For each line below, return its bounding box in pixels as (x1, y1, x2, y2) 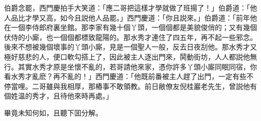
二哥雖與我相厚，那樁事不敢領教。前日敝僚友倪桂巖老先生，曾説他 (32, 80, 250, 91)
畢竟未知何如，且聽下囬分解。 (4, 107, 102, 117)
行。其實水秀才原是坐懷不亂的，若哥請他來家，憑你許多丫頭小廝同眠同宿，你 (4, 61, 257, 71)
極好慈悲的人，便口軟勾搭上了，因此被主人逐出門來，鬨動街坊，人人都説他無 (4, 51, 257, 61)
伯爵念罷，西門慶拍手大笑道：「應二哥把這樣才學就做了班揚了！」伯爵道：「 (4, 2, 250, 12)
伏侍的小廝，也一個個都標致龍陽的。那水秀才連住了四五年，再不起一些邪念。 (4, 31, 257, 42)
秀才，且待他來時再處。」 (32, 90, 113, 101)
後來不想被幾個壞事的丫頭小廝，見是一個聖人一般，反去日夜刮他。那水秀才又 (4, 41, 257, 52)
